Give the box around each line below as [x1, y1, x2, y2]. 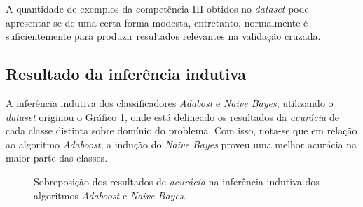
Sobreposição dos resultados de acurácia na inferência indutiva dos [34, 173, 320, 188]
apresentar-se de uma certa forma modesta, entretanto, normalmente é [6, 15, 308, 29]
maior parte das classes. [6, 150, 108, 165]
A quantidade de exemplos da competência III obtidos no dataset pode [6, 1, 309, 15]
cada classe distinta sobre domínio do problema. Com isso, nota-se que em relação [6, 123, 357, 138]
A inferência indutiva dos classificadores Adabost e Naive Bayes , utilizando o [6, 95, 334, 110]
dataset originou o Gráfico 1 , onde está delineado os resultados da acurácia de [6, 109, 339, 124]
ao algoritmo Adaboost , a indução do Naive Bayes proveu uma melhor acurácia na [6, 136, 357, 151]
